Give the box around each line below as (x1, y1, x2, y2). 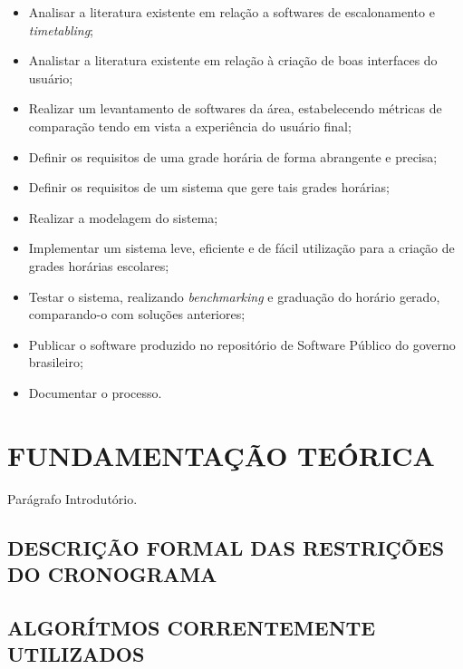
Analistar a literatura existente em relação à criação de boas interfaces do (28, 51, 438, 70)
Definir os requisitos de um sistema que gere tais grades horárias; (28, 178, 390, 197)
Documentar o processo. (28, 383, 162, 402)
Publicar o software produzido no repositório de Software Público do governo (28, 334, 456, 354)
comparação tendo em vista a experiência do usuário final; (28, 116, 352, 135)
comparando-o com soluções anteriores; (28, 305, 246, 324)
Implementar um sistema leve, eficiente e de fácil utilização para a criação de (28, 238, 455, 257)
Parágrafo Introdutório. (7, 489, 138, 508)
